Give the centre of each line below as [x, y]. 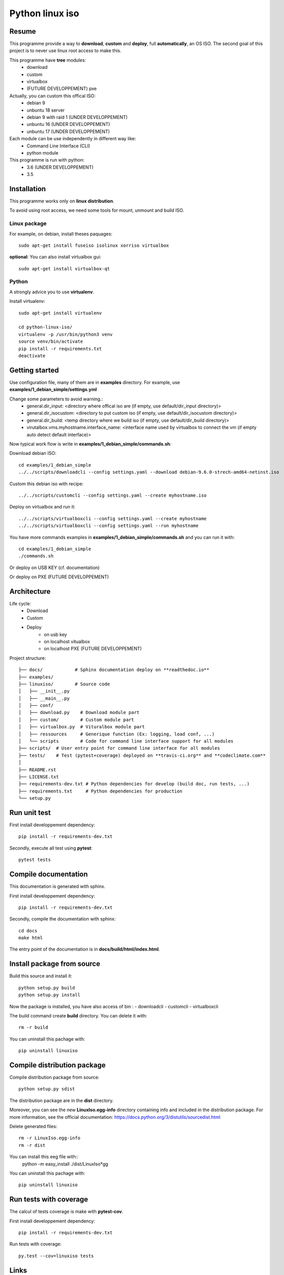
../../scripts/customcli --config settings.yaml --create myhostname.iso [113, 495]
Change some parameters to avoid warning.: [56, 399]
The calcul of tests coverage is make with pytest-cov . [66, 1212]
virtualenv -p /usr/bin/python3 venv [66, 334]
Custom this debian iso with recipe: [46, 483]
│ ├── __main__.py [44, 698]
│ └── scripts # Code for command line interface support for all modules [126, 741]
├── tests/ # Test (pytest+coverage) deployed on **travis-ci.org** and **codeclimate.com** [142, 755]
